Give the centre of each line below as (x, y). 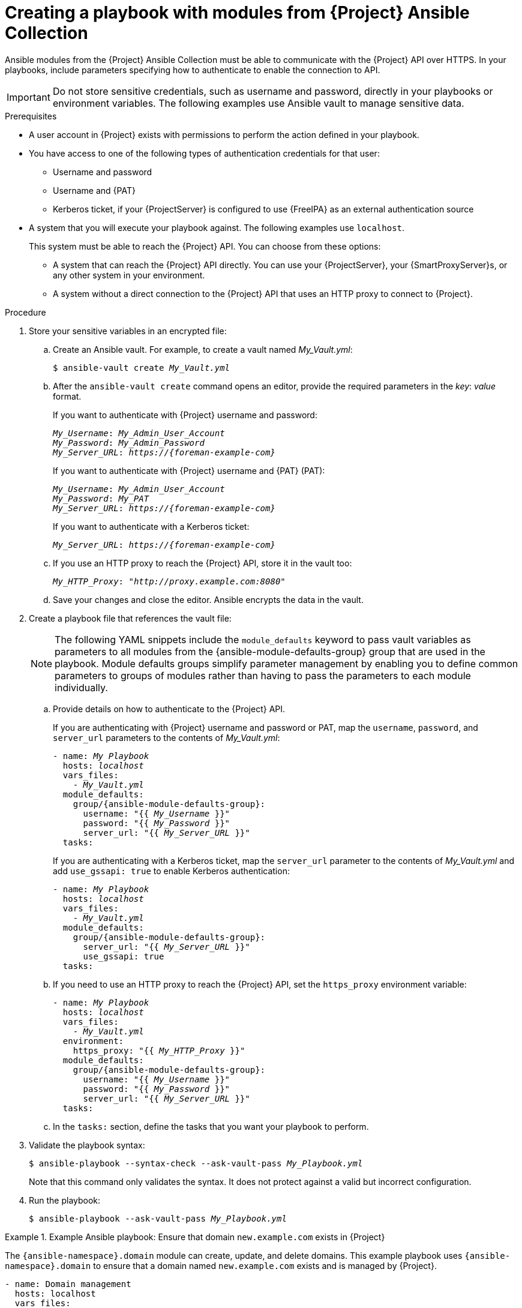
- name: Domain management (68, 1284)
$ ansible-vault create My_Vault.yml (142, 367)
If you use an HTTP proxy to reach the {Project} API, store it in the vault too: (202, 563)
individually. (81, 687)
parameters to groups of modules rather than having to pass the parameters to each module (263, 675)
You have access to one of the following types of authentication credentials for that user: (204, 153)
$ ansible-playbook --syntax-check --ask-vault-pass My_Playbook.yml (196, 1163)
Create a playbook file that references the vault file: (130, 618)
